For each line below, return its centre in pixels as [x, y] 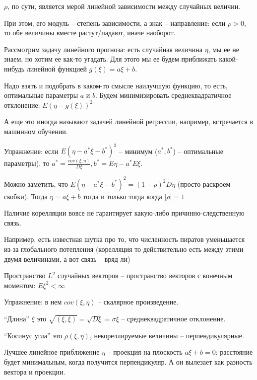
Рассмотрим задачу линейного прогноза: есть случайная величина [103, 49]
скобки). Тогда [26, 196]
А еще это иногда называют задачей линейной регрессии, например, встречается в [129, 121]
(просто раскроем [204, 184]
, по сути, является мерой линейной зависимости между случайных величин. [124, 6]
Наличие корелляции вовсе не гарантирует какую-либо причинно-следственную [124, 213]
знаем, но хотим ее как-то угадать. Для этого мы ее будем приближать [110, 59]
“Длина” [17, 319]
